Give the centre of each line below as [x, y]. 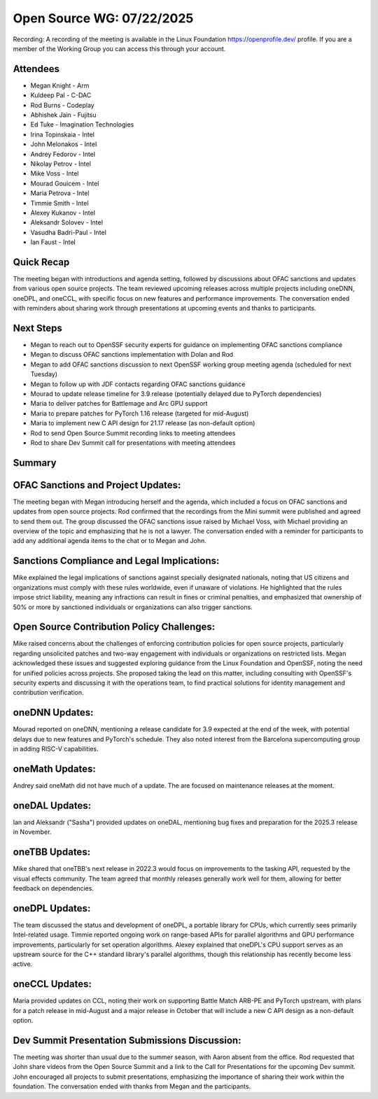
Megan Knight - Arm [60, 85]
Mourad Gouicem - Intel [65, 183]
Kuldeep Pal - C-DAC [61, 95]
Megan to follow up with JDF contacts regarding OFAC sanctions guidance [138, 384]
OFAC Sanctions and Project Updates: [97, 485]
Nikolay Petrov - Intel [61, 164]
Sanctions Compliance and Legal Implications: [116, 561]
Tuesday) [44, 374]
